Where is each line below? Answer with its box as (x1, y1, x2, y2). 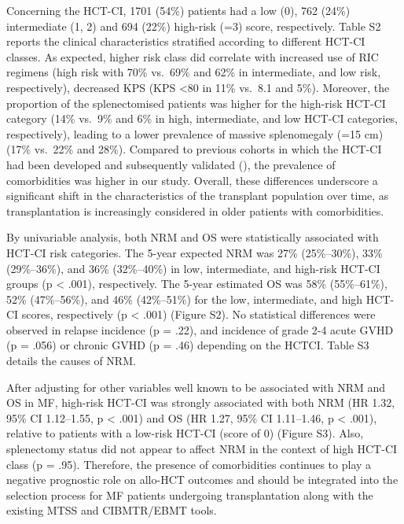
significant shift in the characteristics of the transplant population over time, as (6, 187, 389, 204)
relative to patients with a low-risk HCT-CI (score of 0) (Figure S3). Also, (6, 425, 364, 441)
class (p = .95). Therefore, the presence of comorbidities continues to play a (6, 456, 372, 472)
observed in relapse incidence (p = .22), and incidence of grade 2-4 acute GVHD (6, 321, 394, 338)
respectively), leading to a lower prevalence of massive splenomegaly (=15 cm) (6, 125, 384, 142)
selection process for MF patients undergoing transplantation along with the (6, 486, 373, 503)
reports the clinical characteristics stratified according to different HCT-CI (6, 33, 365, 50)
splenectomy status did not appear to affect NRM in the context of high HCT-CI (6, 441, 398, 457)
